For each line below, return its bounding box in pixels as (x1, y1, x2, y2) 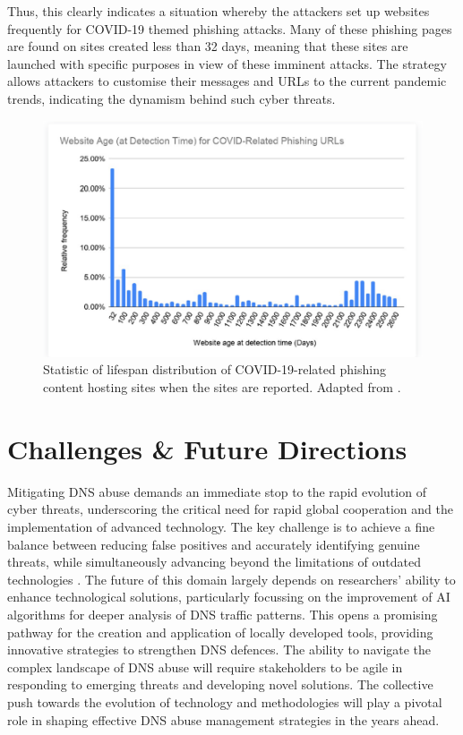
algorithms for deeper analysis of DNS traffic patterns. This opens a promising (7, 604, 438, 623)
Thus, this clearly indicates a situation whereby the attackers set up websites (7, 2, 430, 20)
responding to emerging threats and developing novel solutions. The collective (7, 675, 433, 694)
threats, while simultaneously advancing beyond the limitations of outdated (7, 552, 421, 571)
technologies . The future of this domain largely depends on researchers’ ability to (7, 569, 456, 588)
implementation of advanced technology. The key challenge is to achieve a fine (7, 517, 435, 535)
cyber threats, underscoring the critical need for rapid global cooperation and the (7, 500, 453, 518)
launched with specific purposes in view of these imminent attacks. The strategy (7, 54, 447, 73)
